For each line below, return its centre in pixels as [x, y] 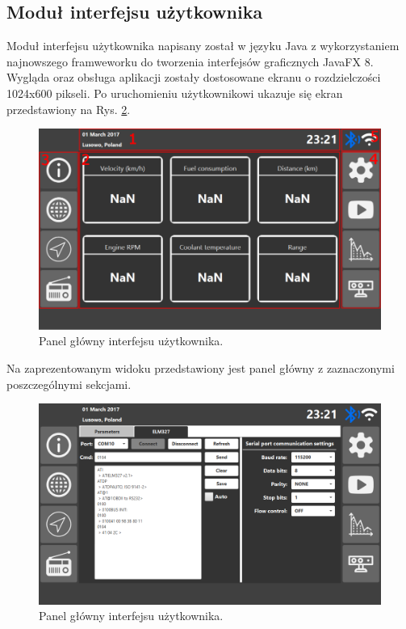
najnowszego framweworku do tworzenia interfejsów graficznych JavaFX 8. [190, 61]
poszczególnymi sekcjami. [69, 384]
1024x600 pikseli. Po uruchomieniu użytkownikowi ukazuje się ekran [175, 93]
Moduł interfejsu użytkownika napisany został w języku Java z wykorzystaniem [203, 46]
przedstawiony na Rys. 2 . [69, 109]
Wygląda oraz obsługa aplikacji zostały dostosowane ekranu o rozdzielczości [194, 77]
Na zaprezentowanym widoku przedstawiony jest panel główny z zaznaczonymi [201, 368]
